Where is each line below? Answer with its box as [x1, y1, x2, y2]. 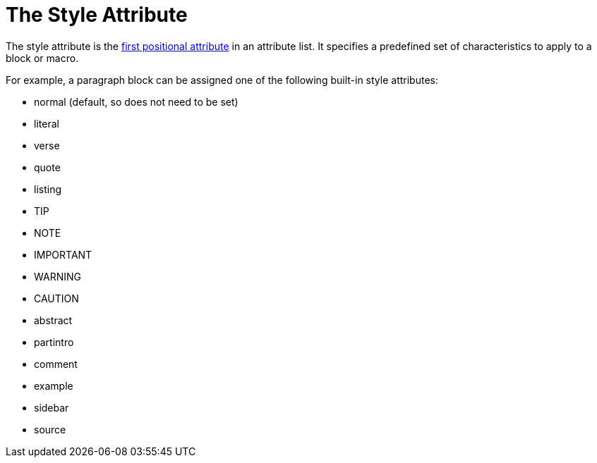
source [34, 423, 66, 436]
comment [34, 357, 78, 370]
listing [34, 183, 61, 195]
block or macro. [6, 51, 79, 64]
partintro [34, 335, 74, 348]
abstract [34, 314, 73, 326]
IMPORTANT [34, 248, 92, 261]
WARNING [34, 270, 81, 283]
